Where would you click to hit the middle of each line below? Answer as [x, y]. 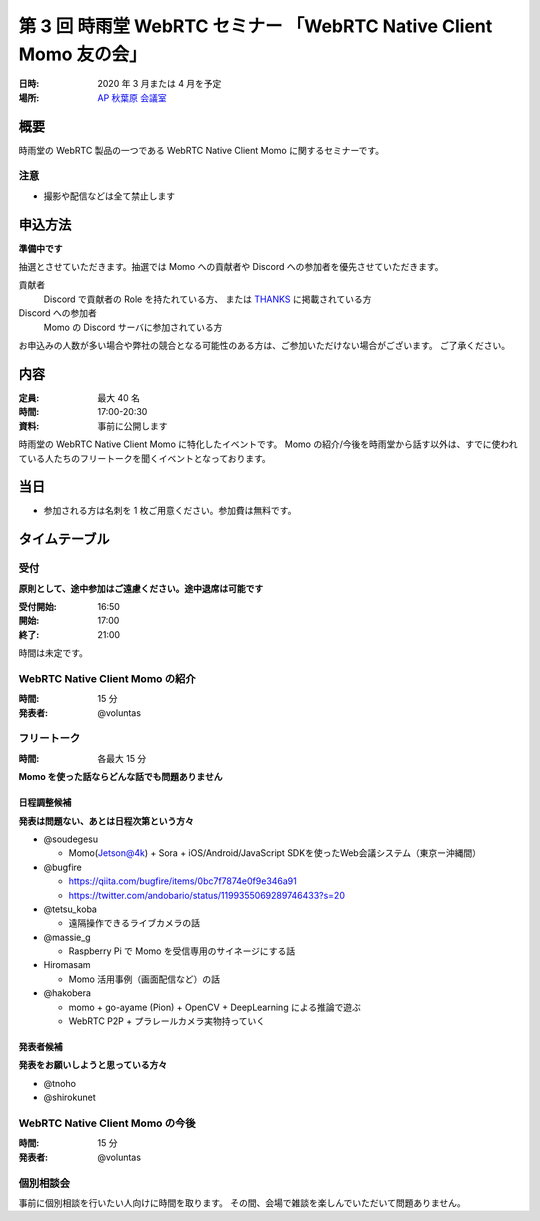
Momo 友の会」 [82, 54]
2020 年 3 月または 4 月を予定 [159, 84]
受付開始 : [37, 606]
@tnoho [60, 1083]
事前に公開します [132, 426]
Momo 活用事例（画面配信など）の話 [144, 979]
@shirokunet [69, 1097]
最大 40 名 [118, 397]
